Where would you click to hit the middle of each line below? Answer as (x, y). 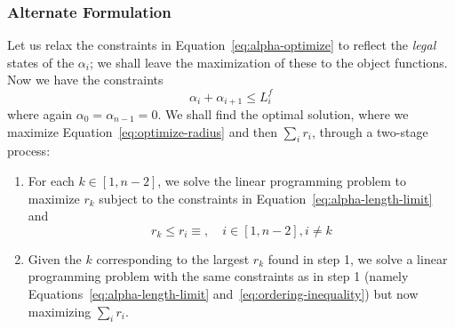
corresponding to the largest (173, 258)
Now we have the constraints (85, 80)
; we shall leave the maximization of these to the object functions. (269, 62)
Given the (55, 258)
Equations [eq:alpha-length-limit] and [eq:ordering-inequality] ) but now (223, 293)
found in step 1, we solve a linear (358, 258)
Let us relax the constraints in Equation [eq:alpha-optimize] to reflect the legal (222, 45)
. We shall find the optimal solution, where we (283, 113)
